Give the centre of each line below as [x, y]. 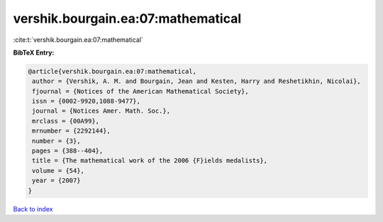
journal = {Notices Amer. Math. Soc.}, [101, 111]
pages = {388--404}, [68, 151]
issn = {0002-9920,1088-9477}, [87, 101]
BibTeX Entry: [34, 52]
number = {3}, [56, 141]
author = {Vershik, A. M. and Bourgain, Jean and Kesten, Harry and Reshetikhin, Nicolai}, [196, 81]
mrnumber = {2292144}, [72, 131]
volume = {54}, [59, 171]
